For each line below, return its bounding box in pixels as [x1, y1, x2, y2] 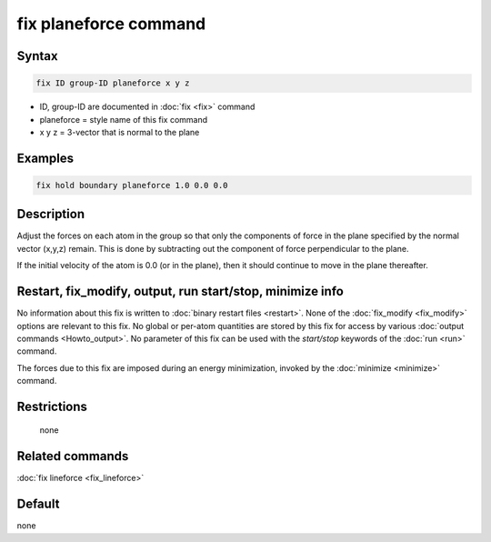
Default [16, 497, 60, 512]
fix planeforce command [16, 14, 206, 34]
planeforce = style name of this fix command [39, 114, 208, 125]
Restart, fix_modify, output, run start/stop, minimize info [16, 284, 345, 299]
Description [16, 206, 85, 222]
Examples [16, 150, 75, 166]
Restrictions [16, 398, 88, 414]
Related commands [16, 448, 129, 464]
